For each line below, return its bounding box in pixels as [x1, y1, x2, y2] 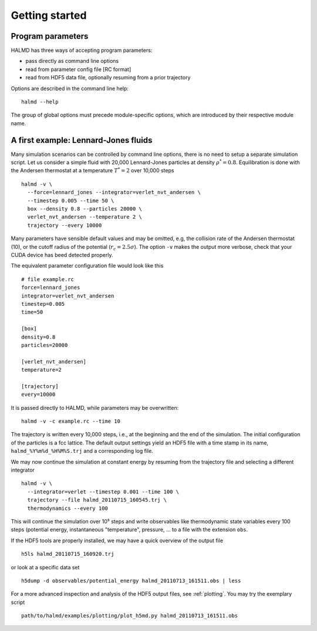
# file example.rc [21, 276, 75, 282]
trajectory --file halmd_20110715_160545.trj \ [27, 497, 167, 503]
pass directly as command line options [25, 58, 119, 65]
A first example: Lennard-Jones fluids [11, 135, 153, 145]
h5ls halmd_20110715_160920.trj [21, 550, 114, 557]
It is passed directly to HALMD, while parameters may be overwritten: [11, 404, 179, 411]
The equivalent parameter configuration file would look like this [11, 262, 164, 269]
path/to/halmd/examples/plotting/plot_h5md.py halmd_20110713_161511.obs [21, 612, 238, 619]
